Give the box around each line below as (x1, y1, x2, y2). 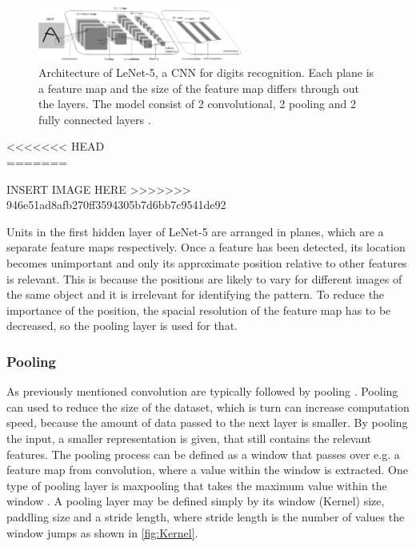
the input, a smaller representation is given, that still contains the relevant (6, 429, 372, 446)
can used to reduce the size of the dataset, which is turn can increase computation (6, 398, 410, 415)
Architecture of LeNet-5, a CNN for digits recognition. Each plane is (38, 64, 374, 81)
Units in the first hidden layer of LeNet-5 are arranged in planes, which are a (6, 223, 384, 239)
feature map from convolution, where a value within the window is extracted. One (6, 461, 408, 478)
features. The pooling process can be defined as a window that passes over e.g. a (6, 445, 400, 462)
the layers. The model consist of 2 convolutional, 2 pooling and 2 (38, 95, 356, 112)
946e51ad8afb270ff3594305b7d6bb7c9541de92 (6, 196, 226, 213)
